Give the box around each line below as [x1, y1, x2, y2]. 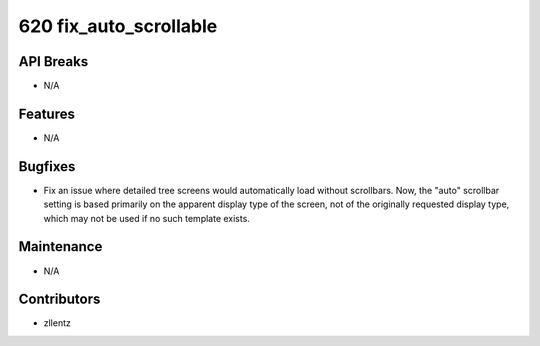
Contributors [18, 291, 101, 308]
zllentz [43, 317, 72, 329]
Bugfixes [18, 158, 76, 175]
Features [18, 105, 75, 122]
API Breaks [18, 53, 89, 70]
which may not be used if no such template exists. [43, 212, 250, 224]
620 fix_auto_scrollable [18, 15, 218, 37]
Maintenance [18, 238, 103, 255]
